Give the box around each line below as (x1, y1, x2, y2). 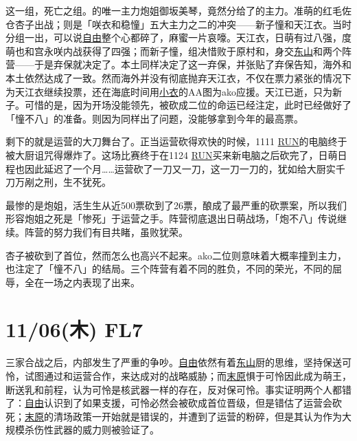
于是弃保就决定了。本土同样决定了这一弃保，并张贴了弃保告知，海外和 (34, 57, 352, 72)
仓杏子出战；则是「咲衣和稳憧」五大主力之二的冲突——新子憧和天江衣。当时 (5, 17, 352, 31)
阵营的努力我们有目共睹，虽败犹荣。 (24, 224, 188, 239)
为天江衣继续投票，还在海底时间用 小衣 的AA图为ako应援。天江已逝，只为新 (5, 84, 342, 98)
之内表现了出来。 (62, 275, 140, 289)
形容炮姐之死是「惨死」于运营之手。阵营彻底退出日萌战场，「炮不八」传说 (5, 211, 337, 226)
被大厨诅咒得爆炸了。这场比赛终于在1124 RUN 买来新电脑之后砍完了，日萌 (5, 147, 338, 162)
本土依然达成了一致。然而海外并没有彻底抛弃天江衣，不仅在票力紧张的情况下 (5, 70, 352, 85)
